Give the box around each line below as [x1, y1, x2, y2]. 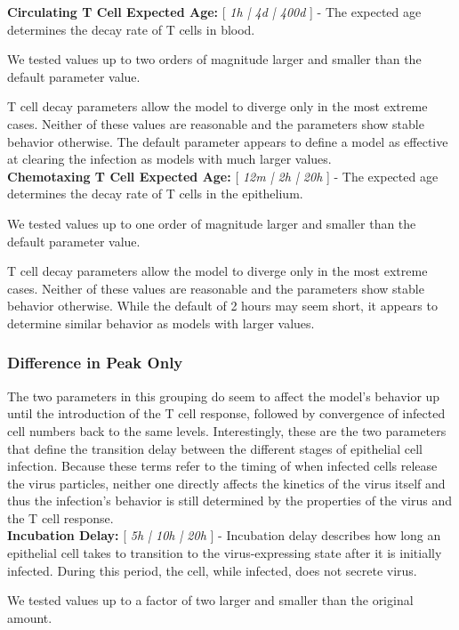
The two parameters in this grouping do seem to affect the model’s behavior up [7, 386, 440, 405]
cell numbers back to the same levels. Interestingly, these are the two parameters [7, 421, 447, 440]
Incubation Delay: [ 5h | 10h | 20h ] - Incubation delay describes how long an [7, 526, 441, 545]
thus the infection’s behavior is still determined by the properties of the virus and [7, 491, 453, 510]
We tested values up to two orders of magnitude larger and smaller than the [7, 50, 422, 69]
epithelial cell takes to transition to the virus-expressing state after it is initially [7, 544, 442, 562]
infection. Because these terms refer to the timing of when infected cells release [7, 456, 438, 475]
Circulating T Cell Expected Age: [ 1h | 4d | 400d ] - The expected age [7, 3, 422, 20]
